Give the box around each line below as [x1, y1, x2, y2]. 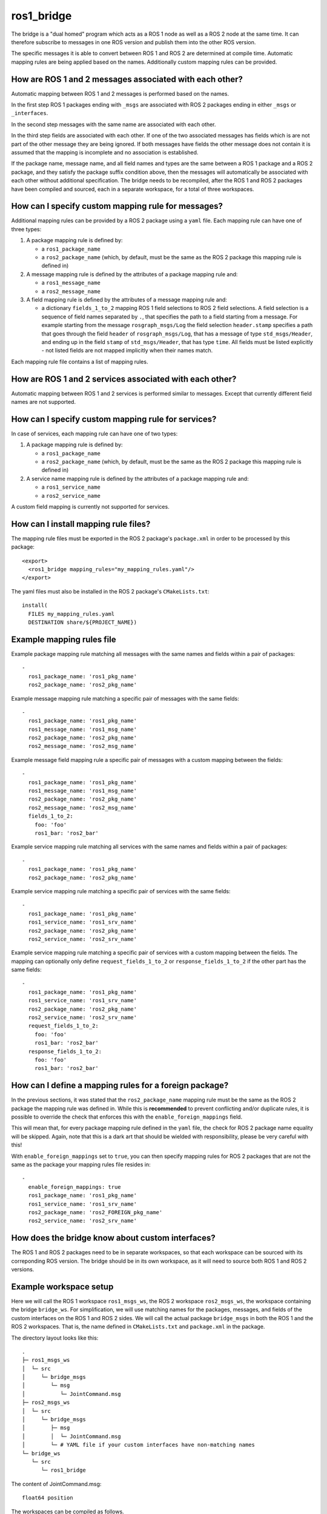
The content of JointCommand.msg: [11, 1480, 102, 1487]
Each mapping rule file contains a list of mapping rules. [11, 358, 148, 365]
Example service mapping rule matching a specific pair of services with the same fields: [11, 887, 231, 894]
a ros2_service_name [41, 492, 101, 499]
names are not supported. [11, 398, 76, 405]
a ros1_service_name [41, 483, 101, 491]
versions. [11, 1266, 35, 1273]
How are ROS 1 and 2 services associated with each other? [11, 374, 237, 384]
